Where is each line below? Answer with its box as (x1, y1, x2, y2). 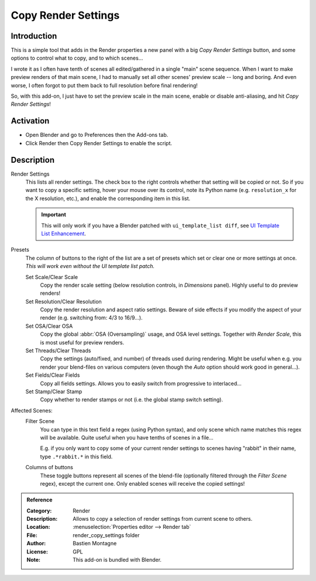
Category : (26, 507, 52, 514)
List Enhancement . (41, 230, 86, 237)
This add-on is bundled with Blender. (73, 556, 162, 563)
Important (41, 211, 67, 218)
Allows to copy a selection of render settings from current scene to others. (73, 515, 253, 522)
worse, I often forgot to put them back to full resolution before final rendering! (11, 82, 198, 89)
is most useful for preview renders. (40, 339, 125, 346)
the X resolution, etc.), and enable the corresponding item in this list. (25, 195, 191, 202)
